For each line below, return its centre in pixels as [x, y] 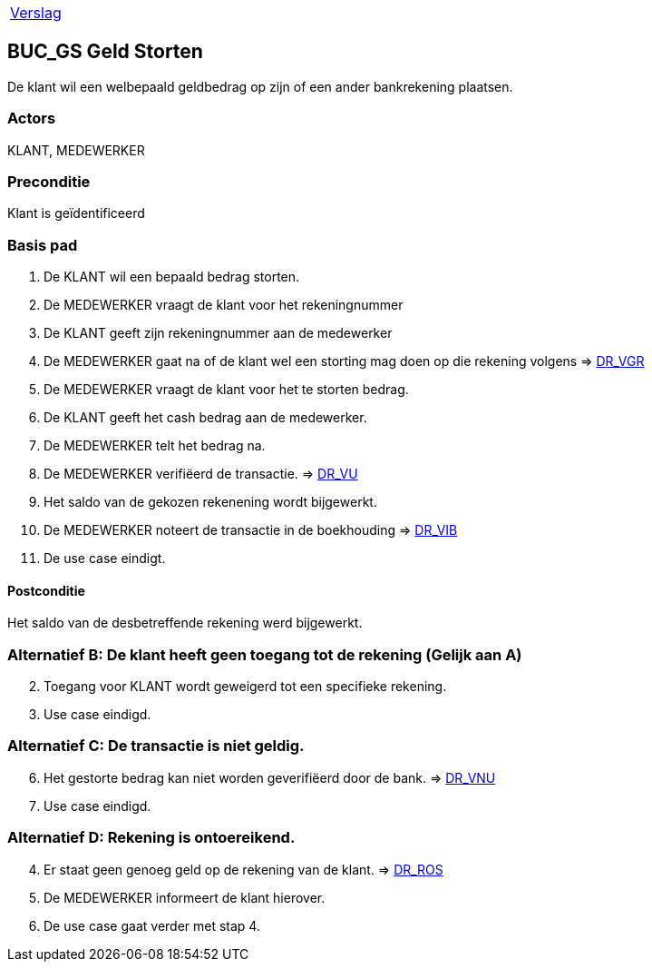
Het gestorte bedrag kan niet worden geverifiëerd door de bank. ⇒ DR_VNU [270, 777]
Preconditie [49, 181]
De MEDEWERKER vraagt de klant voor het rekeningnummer [224, 305]
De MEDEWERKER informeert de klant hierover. [185, 897]
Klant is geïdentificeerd [76, 213]
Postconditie [46, 590]
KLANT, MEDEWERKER [76, 150]
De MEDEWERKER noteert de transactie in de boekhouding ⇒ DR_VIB [251, 530]
